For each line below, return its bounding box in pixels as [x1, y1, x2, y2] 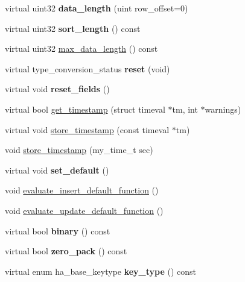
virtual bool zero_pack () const [5, 245, 127, 257]
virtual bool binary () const [5, 224, 110, 237]
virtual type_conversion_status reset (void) [5, 62, 170, 75]
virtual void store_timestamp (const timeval [5, 123, 170, 136]
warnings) [205, 102, 241, 115]
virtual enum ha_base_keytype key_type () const [5, 265, 197, 277]
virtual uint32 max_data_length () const [5, 42, 158, 55]
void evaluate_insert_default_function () [5, 184, 159, 196]
